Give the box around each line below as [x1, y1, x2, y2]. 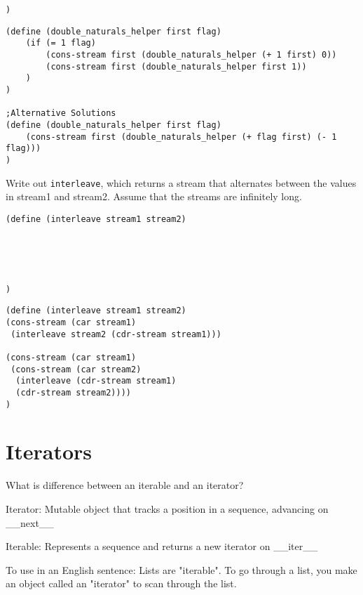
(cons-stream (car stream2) [11, 364, 142, 374]
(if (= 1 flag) [25, 38, 96, 48]
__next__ [6, 515, 54, 530]
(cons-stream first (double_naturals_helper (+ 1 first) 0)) [46, 49, 337, 60]
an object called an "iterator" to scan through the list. [6, 576, 237, 591]
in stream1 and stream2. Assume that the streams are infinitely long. [6, 189, 302, 204]
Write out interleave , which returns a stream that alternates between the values [6, 175, 357, 190]
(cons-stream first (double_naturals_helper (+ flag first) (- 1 [25, 131, 337, 142]
